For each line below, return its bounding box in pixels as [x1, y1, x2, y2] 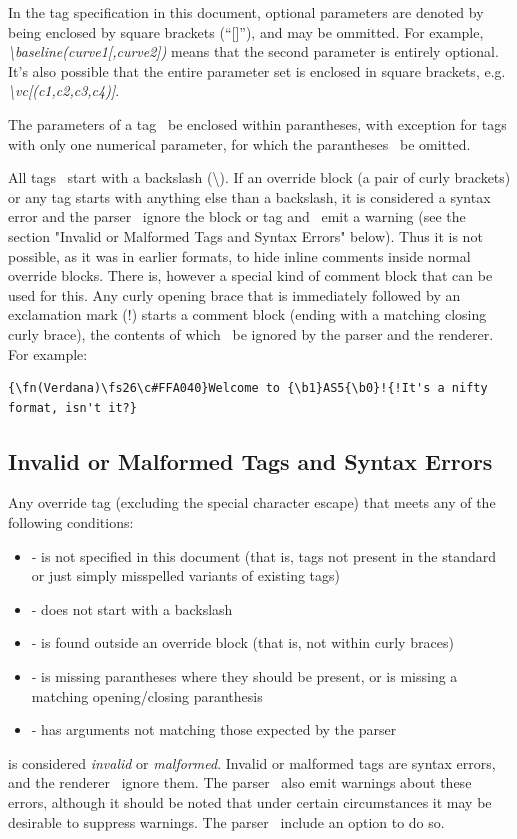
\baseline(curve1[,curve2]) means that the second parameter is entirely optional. [8, 41, 499, 62]
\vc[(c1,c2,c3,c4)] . [8, 80, 120, 101]
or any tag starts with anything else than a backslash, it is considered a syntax [8, 186, 491, 207]
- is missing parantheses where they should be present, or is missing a [31, 666, 458, 687]
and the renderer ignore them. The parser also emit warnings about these [8, 772, 472, 793]
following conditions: [8, 512, 134, 533]
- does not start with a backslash [31, 598, 233, 619]
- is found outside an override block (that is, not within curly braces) [31, 632, 454, 653]
